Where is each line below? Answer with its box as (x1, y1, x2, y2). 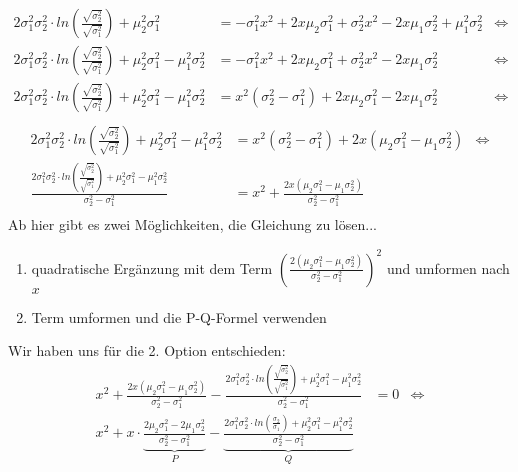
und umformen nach (386, 257, 510, 278)
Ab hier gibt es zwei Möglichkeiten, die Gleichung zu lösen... (8, 214, 377, 235)
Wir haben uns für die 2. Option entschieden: (8, 340, 286, 361)
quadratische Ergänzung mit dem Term (31, 257, 273, 278)
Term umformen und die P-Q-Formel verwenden (31, 306, 327, 327)
